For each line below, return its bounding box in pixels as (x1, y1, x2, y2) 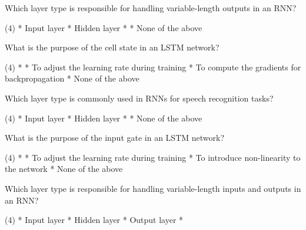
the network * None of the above (5, 163, 123, 175)
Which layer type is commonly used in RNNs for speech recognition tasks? (5, 92, 274, 104)
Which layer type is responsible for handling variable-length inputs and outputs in (5, 182, 301, 194)
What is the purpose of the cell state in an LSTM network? (5, 41, 219, 53)
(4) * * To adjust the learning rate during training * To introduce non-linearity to (5, 151, 301, 163)
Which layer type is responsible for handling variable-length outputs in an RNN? (5, 2, 297, 13)
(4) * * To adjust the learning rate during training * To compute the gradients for (5, 60, 301, 73)
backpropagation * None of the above (5, 72, 139, 84)
